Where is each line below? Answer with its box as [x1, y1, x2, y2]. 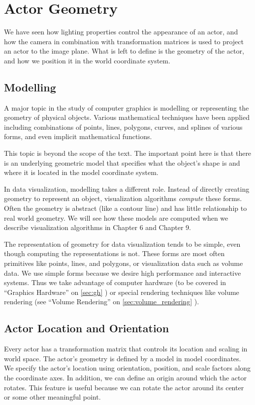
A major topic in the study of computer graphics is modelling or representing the [4, 102, 249, 113]
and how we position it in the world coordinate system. [4, 55, 170, 65]
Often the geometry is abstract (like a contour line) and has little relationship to [4, 203, 247, 213]
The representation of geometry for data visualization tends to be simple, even [4, 238, 241, 249]
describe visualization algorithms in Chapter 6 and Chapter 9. [4, 222, 191, 232]
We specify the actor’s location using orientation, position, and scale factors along [4, 363, 251, 373]
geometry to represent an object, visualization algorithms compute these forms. [4, 193, 242, 203]
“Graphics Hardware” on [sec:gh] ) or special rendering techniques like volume [4, 287, 239, 297]
